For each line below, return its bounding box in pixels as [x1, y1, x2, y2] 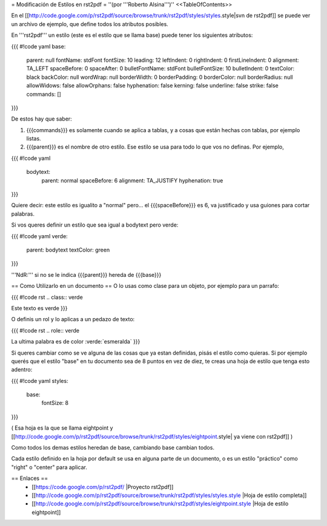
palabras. [11, 210, 35, 218]
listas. [26, 135, 42, 142]
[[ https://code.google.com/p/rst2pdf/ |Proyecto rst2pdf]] [31, 483, 174, 490]
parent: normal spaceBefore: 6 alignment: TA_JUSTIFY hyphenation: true [41, 176, 223, 184]
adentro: [11, 366, 33, 373]
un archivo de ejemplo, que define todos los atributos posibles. [11, 20, 169, 27]
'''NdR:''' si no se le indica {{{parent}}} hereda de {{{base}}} [11, 271, 162, 278]
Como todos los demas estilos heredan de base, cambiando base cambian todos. [11, 444, 215, 451]
